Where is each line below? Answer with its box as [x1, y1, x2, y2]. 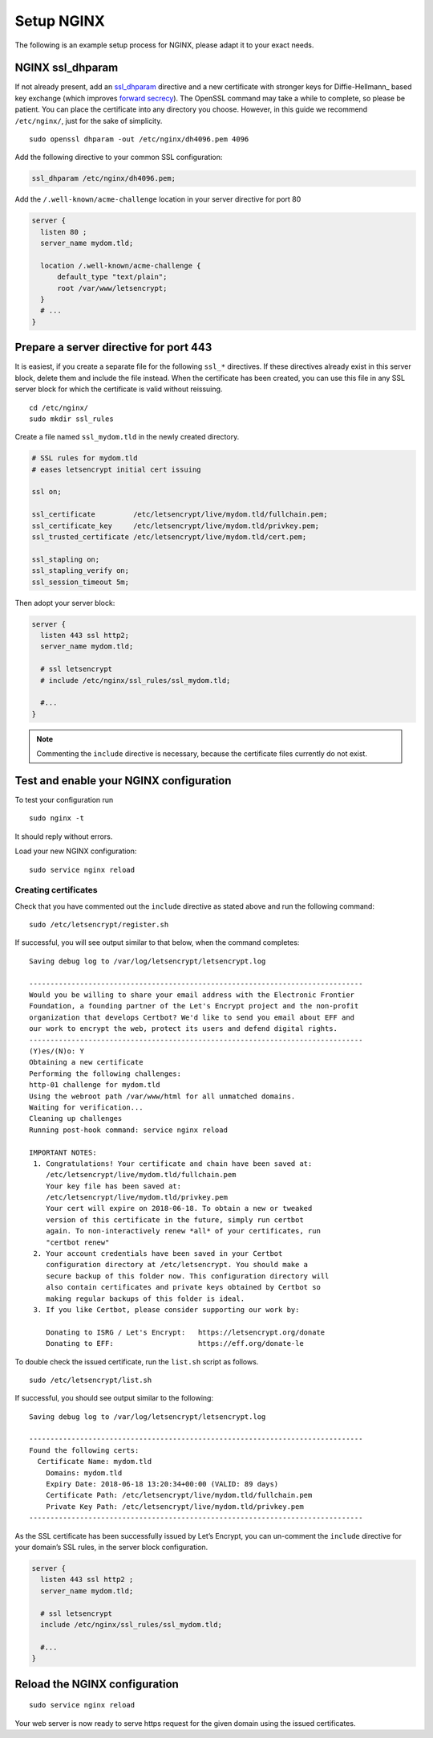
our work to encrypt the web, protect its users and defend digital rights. [29, 1024, 338, 1033]
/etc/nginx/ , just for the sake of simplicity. [14, 116, 163, 125]
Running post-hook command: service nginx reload [29, 1125, 229, 1135]
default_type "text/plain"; [57, 272, 168, 281]
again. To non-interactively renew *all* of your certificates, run [45, 1226, 321, 1236]
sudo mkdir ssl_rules [29, 414, 114, 423]
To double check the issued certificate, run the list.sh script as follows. [14, 1356, 259, 1366]
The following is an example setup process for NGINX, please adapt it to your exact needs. [14, 40, 314, 50]
